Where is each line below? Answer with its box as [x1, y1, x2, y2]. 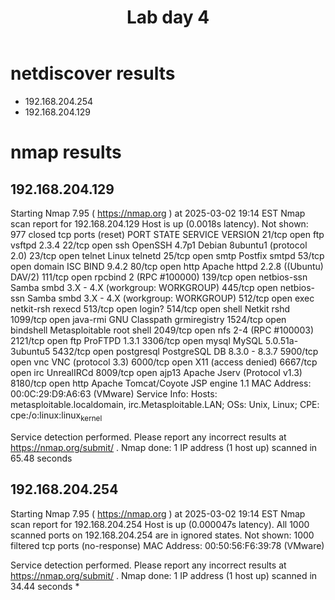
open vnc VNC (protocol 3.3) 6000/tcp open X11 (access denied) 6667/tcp [10, 356, 318, 368]
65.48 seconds [10, 452, 73, 464]
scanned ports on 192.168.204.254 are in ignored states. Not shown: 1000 [10, 529, 315, 541]
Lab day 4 [126, 6, 210, 29]
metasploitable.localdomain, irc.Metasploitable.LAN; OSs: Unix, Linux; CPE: [10, 398, 320, 410]
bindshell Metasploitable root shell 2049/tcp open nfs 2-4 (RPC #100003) [10, 324, 314, 336]
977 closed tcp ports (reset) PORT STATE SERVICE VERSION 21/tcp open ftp [10, 228, 325, 240]
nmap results [10, 141, 122, 164]
